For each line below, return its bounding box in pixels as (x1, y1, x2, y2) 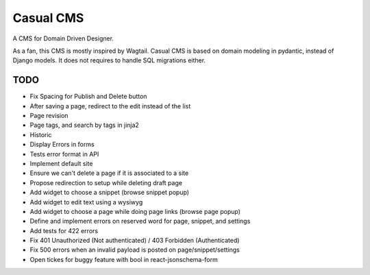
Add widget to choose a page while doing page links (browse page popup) (29, 207, 241, 215)
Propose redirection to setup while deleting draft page (29, 178, 183, 187)
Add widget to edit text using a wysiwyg (29, 198, 143, 206)
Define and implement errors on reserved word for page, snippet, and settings (29, 217, 251, 226)
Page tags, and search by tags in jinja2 (29, 121, 140, 130)
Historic (29, 130, 52, 139)
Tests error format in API (29, 150, 99, 158)
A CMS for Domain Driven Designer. (12, 34, 114, 43)
